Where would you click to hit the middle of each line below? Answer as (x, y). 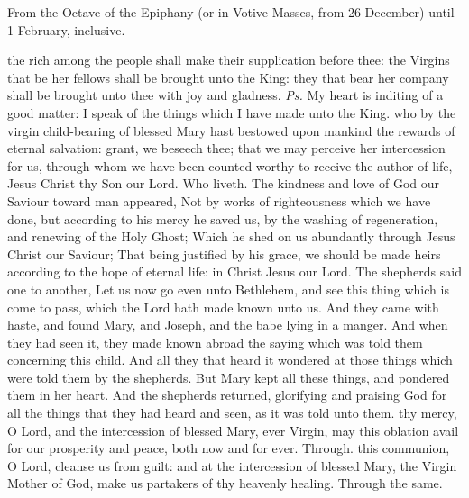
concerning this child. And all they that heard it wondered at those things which (230, 360)
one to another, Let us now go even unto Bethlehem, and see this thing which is (228, 289)
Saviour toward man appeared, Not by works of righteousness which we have (219, 200)
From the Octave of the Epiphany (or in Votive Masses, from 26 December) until (231, 12)
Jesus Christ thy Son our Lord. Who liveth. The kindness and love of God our (224, 183)
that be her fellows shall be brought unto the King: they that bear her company (228, 77)
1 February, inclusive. (66, 29)
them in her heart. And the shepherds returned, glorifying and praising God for (227, 395)
